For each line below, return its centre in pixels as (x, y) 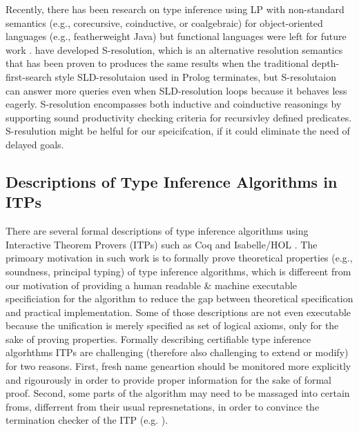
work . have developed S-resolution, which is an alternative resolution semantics (174, 49)
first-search (29, 76)
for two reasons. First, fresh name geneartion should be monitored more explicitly (178, 366)
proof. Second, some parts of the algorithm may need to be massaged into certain (178, 393)
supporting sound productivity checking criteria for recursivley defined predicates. (179, 117)
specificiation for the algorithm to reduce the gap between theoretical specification (179, 298)
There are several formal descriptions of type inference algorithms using (157, 231)
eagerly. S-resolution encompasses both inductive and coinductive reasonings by (174, 104)
